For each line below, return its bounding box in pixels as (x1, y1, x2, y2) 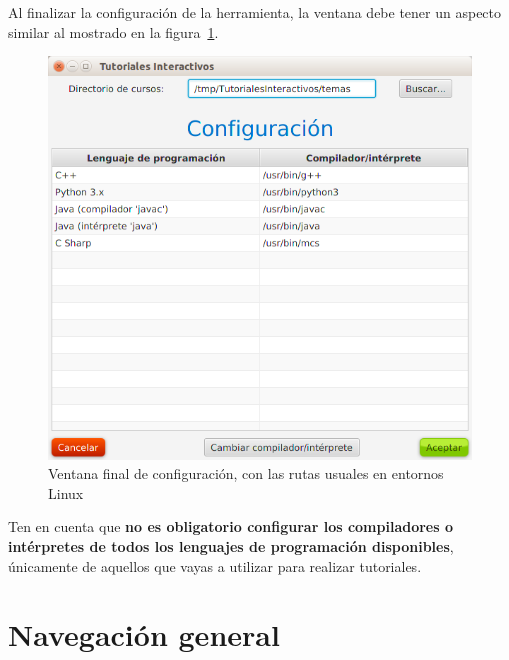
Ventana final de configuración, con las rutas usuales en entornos (48, 463, 444, 484)
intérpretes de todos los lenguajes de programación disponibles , (8, 536, 454, 557)
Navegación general (8, 614, 280, 655)
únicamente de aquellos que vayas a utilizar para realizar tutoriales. (8, 555, 422, 576)
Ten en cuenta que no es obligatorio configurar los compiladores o (8, 516, 454, 537)
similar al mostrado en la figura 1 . (8, 21, 219, 42)
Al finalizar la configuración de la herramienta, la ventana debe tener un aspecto (8, 2, 502, 22)
